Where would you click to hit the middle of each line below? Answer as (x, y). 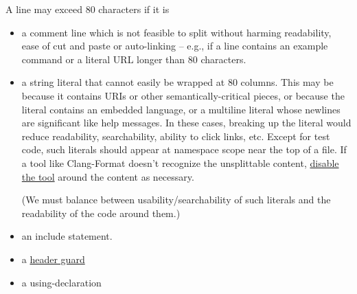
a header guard (53, 259)
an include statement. (67, 236)
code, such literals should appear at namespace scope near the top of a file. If (184, 149)
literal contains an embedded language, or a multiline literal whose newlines (181, 109)
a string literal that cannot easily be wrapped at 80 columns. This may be (177, 82)
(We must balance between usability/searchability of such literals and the (176, 200)
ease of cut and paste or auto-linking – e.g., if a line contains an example (175, 46)
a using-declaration (61, 282)
